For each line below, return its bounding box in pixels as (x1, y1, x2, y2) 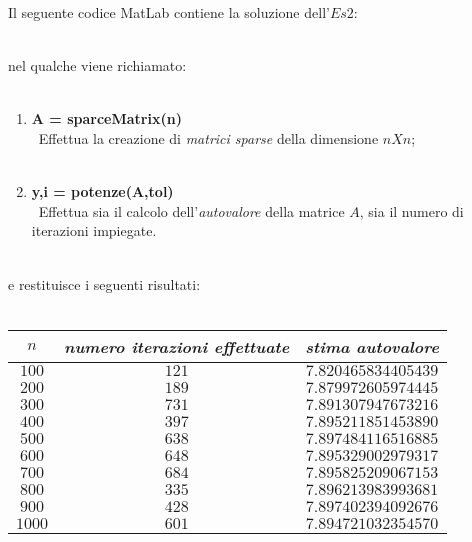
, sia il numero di (359, 200, 464, 221)
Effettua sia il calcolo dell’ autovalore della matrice (38, 200, 345, 221)
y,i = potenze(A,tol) (31, 181, 174, 202)
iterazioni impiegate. (31, 220, 157, 241)
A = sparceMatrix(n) (31, 108, 182, 129)
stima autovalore (305, 334, 439, 358)
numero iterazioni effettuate (64, 334, 290, 358)
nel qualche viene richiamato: (8, 55, 187, 76)
